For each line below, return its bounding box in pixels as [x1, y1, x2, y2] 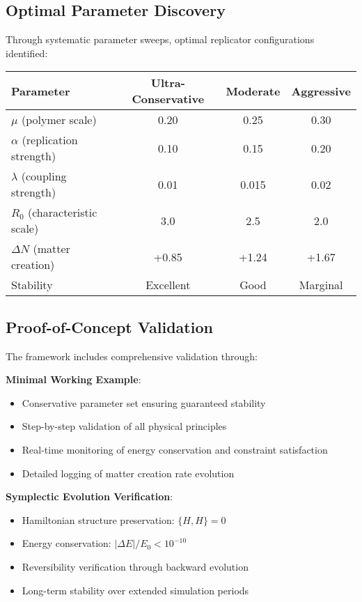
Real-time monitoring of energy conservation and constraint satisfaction [22, 442, 328, 456]
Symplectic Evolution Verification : [6, 489, 173, 504]
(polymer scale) [21, 111, 97, 128]
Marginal [299, 277, 343, 293]
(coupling [21, 168, 67, 185]
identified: [6, 45, 48, 60]
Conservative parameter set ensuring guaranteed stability [22, 395, 266, 410]
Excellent [145, 277, 191, 293]
